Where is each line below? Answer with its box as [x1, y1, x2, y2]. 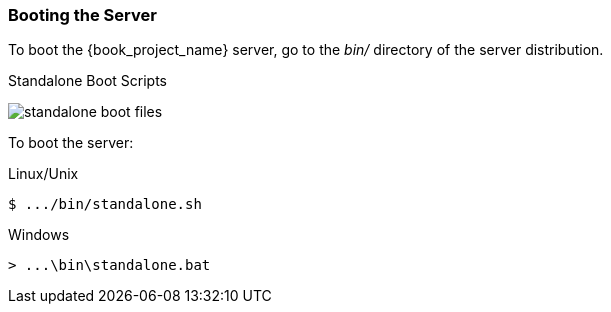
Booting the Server [8, 5, 157, 25]
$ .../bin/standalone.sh [8, 196, 202, 213]
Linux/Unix [8, 165, 79, 183]
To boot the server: [8, 134, 134, 152]
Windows [8, 226, 70, 244]
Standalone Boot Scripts [8, 72, 168, 90]
